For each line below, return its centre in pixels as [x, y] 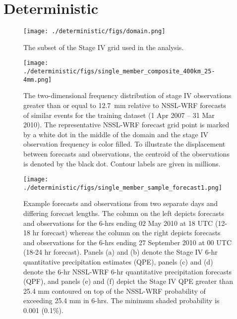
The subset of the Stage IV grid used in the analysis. [104, 47]
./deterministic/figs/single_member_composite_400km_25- [119, 72]
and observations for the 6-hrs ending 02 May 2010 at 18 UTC [118, 223]
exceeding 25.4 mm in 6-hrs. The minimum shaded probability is [121, 300]
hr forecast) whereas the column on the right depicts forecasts [126, 233]
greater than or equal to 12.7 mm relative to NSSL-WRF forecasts [125, 105]
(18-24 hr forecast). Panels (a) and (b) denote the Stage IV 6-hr [120, 252]
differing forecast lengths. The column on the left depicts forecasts [124, 213]
